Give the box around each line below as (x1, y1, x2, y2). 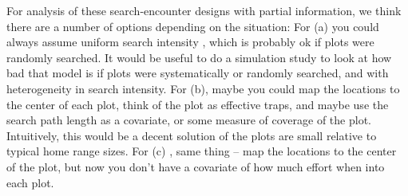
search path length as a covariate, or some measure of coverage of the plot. (6, 112, 371, 128)
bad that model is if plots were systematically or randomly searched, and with (6, 65, 389, 81)
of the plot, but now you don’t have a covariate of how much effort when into (6, 158, 385, 174)
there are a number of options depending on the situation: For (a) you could (6, 18, 379, 34)
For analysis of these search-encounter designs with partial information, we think (6, 2, 402, 18)
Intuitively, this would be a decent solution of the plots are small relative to (6, 127, 377, 143)
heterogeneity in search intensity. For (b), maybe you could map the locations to (6, 80, 400, 96)
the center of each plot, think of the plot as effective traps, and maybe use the (6, 96, 389, 112)
